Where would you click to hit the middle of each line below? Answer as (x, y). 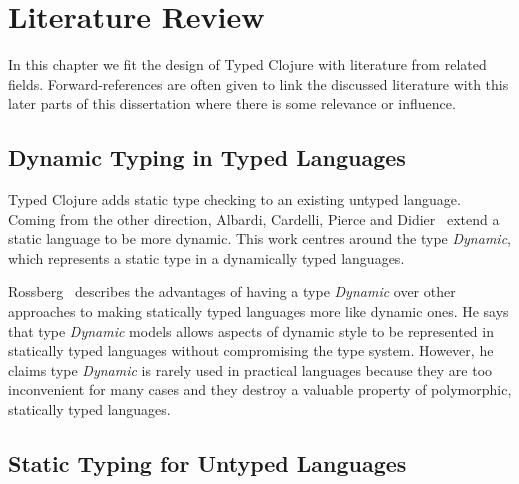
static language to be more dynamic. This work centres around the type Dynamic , (259, 238)
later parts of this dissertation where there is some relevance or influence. (232, 103)
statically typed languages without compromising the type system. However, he (251, 350)
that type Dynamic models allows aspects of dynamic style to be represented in (251, 330)
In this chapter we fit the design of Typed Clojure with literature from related (247, 64)
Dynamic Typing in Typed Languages (207, 157)
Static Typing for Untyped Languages (207, 463)
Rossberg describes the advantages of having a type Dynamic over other (232, 291)
